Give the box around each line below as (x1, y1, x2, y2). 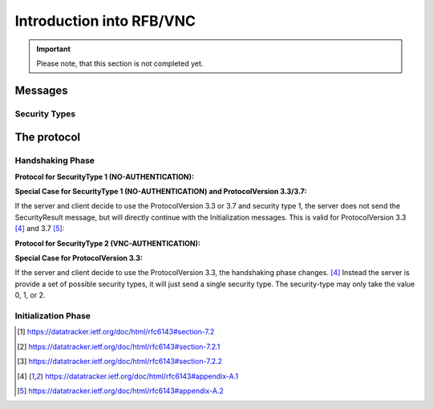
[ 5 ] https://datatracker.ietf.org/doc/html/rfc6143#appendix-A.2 (17, 386, 225, 395)
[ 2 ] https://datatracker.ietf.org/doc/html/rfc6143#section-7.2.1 (17, 342, 221, 351)
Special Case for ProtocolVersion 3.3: (14, 253, 144, 263)
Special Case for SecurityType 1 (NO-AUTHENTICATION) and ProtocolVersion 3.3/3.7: (14, 187, 307, 196)
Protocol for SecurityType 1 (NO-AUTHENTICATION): (14, 172, 194, 181)
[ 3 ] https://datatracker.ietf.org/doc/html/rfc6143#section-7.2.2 (17, 357, 223, 366)
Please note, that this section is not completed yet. (36, 59, 204, 68)
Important (36, 44, 71, 54)
